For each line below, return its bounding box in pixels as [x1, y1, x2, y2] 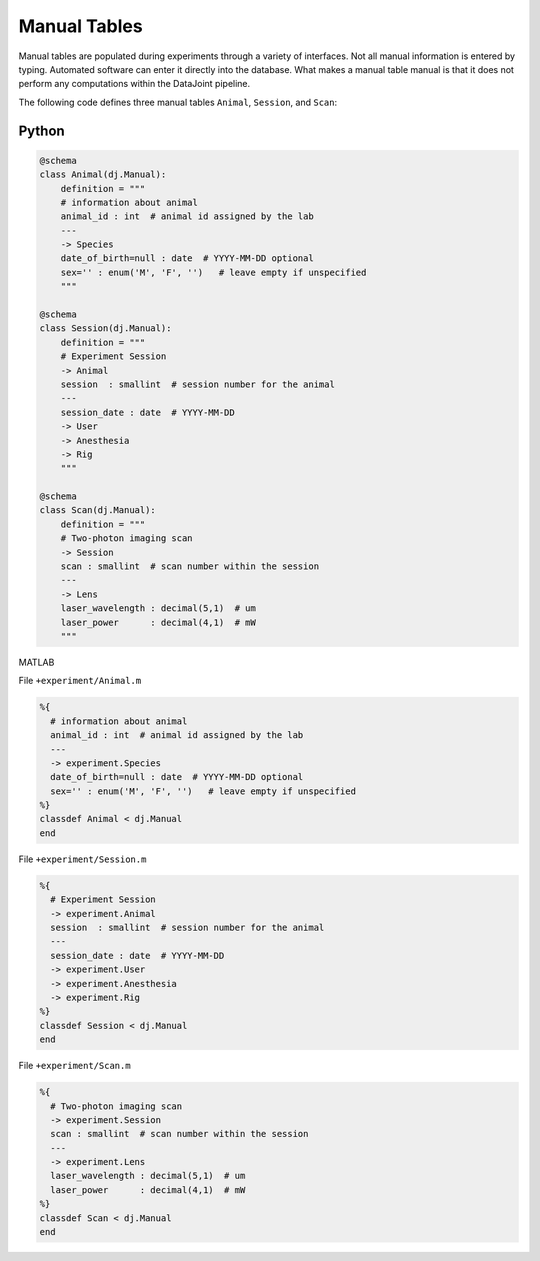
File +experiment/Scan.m [18, 1060, 131, 1072]
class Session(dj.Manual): [39, 323, 172, 334]
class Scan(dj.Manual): [39, 505, 157, 516]
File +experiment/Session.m [18, 853, 147, 865]
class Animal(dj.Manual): [39, 169, 167, 180]
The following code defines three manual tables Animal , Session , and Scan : [18, 96, 338, 108]
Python [18, 122, 65, 139]
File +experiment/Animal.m [18, 675, 142, 687]
